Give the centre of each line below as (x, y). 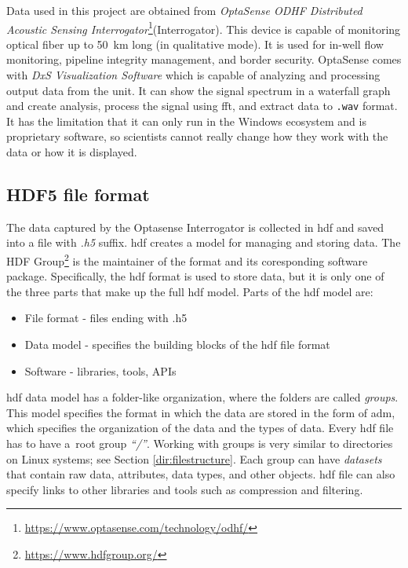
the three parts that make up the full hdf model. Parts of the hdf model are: (190, 291)
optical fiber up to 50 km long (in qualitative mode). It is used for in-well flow (195, 44)
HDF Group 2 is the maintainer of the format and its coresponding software (187, 260)
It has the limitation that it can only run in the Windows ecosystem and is (186, 121)
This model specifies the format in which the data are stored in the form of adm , (201, 412)
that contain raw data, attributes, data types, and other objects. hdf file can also (201, 474)
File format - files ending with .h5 (106, 318)
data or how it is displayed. (72, 152)
